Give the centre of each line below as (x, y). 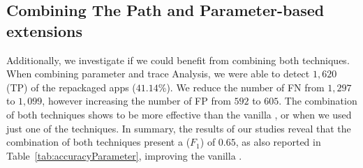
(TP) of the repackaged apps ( (71, 87)
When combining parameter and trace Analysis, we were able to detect (158, 74)
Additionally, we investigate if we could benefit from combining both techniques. (178, 60)
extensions (44, 30)
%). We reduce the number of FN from (241, 87)
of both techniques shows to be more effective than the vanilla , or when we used (179, 114)
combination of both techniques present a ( (98, 142)
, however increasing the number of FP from (136, 101)
